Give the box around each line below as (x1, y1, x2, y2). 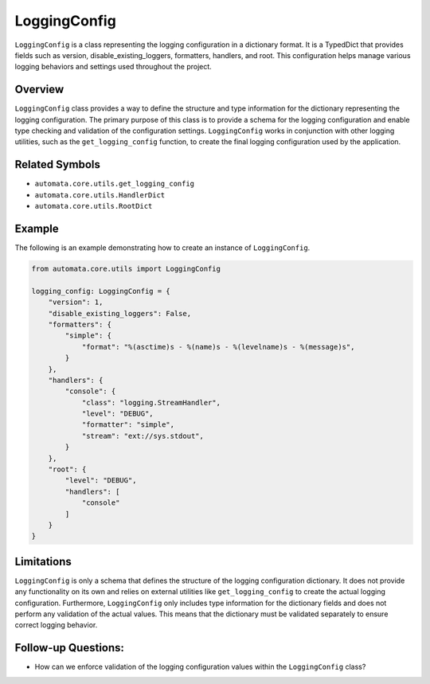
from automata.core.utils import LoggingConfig (31, 264, 221, 273)
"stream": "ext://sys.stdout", (81, 431, 205, 440)
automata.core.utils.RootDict (34, 201, 153, 211)
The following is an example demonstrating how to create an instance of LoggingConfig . (14, 243, 311, 252)
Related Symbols (14, 158, 101, 171)
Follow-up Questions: (14, 641, 125, 655)
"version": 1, (48, 298, 104, 307)
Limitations (14, 554, 72, 569)
